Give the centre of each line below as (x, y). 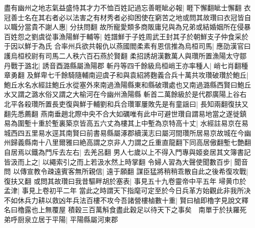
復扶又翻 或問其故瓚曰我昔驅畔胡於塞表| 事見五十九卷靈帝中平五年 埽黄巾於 (125, 181)
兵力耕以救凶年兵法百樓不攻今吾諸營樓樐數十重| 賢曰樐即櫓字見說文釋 (136, 200)
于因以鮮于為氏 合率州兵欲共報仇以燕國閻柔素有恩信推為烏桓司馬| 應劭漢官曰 (127, 46)
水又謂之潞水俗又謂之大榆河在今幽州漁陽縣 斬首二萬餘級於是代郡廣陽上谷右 (125, 94)
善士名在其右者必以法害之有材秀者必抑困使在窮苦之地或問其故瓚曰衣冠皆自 (131, 17)
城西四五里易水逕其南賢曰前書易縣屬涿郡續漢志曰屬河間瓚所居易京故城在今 (124, 132)
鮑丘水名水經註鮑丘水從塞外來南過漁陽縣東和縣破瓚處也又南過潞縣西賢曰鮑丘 (127, 84)
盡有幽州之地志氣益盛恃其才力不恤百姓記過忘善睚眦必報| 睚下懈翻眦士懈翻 (123, 7)
